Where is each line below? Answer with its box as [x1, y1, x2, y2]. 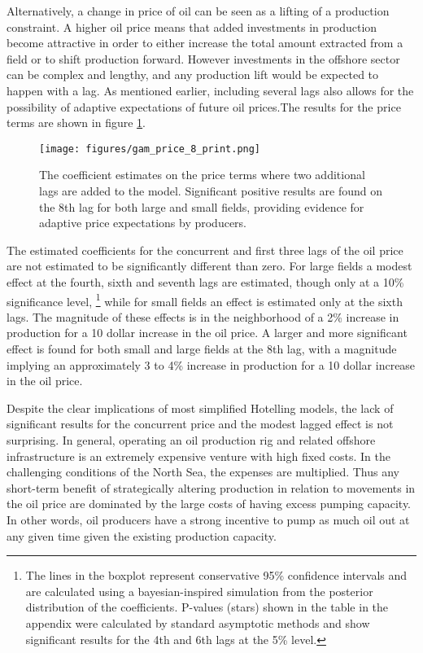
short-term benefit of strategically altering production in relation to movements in [7, 479, 416, 496]
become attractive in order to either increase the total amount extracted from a [7, 34, 403, 51]
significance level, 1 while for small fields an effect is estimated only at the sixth [7, 290, 403, 309]
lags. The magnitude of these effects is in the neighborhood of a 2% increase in [7, 308, 399, 325]
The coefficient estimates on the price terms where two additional [39, 166, 365, 183]
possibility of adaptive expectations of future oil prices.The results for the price [7, 98, 401, 115]
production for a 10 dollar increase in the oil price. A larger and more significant [7, 324, 408, 341]
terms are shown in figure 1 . [7, 114, 146, 131]
